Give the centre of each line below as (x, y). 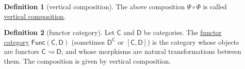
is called (215, 6)
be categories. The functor (183, 32)
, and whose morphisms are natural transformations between (151, 51)
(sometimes (88, 42)
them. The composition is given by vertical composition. (88, 60)
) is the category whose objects (193, 42)
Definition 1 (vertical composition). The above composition (94, 6)
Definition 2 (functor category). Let (59, 32)
